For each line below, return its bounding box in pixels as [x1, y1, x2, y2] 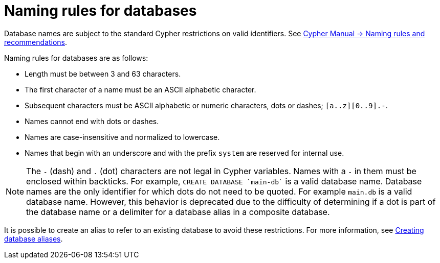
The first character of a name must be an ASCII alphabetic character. [25, 85, 256, 94]
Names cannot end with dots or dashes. [25, 116, 159, 126]
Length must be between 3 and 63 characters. [25, 69, 181, 78]
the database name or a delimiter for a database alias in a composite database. [26, 206, 330, 217]
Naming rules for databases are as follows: [4, 53, 148, 62]
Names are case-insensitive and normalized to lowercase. [25, 132, 220, 141]
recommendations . [4, 37, 68, 46]
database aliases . [4, 234, 63, 243]
